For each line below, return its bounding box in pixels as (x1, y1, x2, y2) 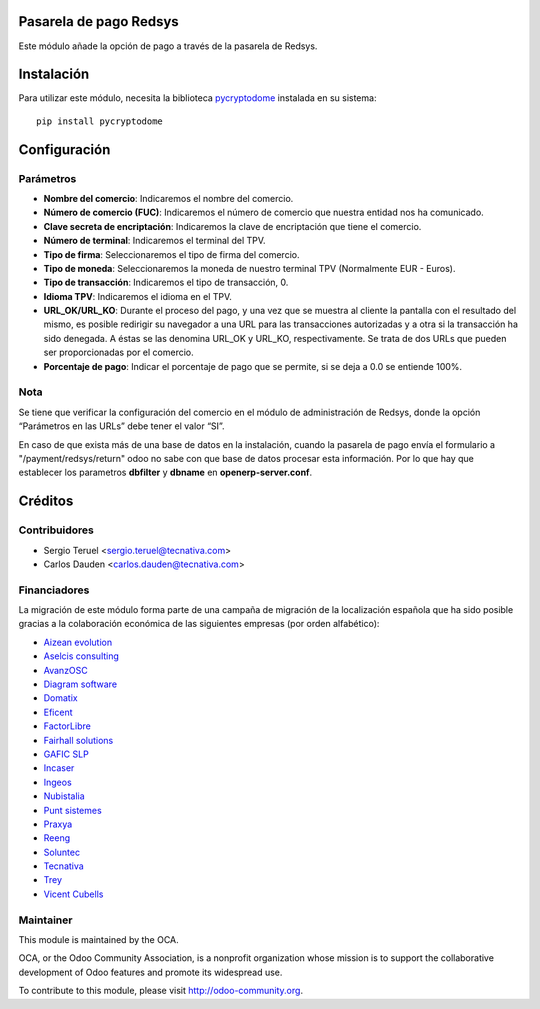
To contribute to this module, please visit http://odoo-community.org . (18, 985, 304, 997)
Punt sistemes (43, 804, 102, 816)
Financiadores (18, 583, 90, 597)
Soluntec (43, 846, 80, 858)
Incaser (43, 762, 75, 774)
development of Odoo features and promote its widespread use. (18, 966, 283, 978)
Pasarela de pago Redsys (18, 13, 179, 30)
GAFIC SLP (43, 748, 89, 760)
